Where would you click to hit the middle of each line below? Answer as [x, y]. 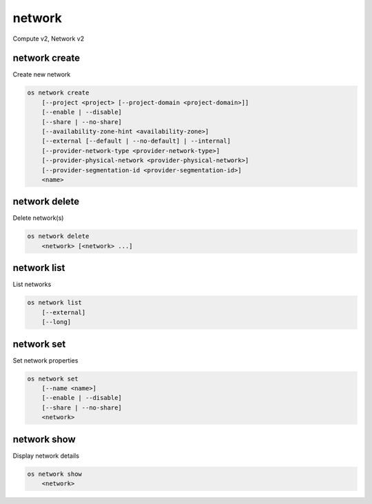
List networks [32, 284]
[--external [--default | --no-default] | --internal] [136, 141]
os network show [55, 474]
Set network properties [45, 360]
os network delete [58, 236]
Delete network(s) [38, 218]
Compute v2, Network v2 [49, 39]
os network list [55, 303]
